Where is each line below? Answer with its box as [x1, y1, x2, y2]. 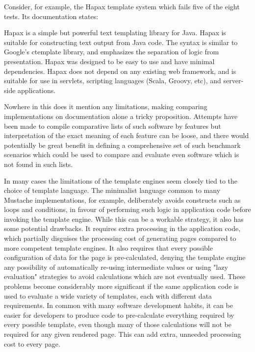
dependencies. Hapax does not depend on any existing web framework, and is [4, 66, 236, 76]
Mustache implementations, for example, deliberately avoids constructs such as [4, 194, 241, 205]
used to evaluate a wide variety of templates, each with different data [4, 290, 212, 301]
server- [223, 75, 244, 86]
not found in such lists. [4, 159, 73, 169]
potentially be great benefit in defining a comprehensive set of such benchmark [4, 140, 241, 150]
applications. [18, 85, 56, 95]
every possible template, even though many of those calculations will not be [4, 319, 231, 329]
